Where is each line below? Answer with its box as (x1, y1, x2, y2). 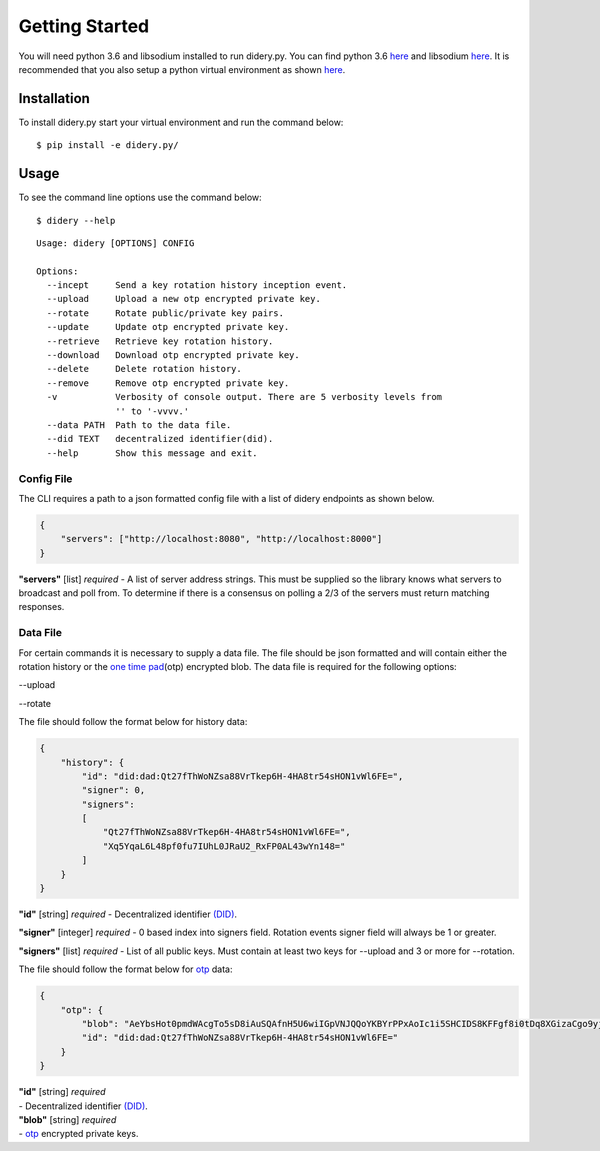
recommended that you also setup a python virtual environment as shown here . (18, 63, 346, 75)
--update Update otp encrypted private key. (46, 321, 290, 333)
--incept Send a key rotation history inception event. (46, 280, 348, 291)
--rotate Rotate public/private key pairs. (46, 307, 285, 319)
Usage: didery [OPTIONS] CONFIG (36, 237, 195, 249)
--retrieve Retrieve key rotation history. (46, 335, 274, 347)
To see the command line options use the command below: (18, 191, 262, 204)
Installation (18, 90, 90, 107)
